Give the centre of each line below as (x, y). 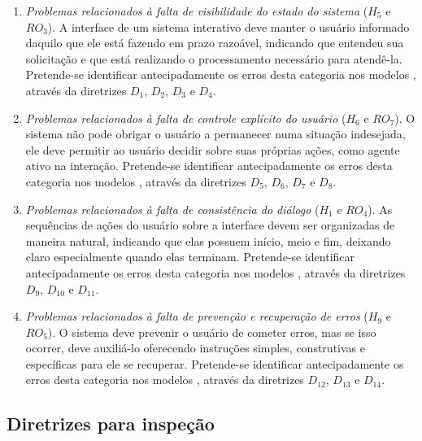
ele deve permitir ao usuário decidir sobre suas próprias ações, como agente (213, 149)
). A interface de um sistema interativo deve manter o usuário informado (228, 26)
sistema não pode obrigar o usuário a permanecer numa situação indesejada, (215, 134)
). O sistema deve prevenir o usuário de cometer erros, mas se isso (212, 332)
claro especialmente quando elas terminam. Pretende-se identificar (190, 257)
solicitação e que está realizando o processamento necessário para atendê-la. (214, 58)
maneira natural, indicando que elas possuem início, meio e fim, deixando (208, 240)
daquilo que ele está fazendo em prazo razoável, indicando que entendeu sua (215, 43)
